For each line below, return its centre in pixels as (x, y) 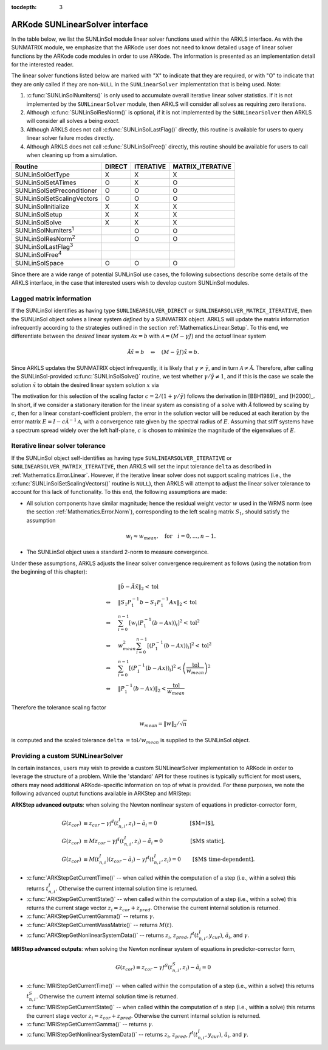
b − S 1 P (150, 603)
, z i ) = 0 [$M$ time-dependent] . (208, 860)
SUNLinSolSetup (39, 215)
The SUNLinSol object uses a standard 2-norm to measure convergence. (118, 552)
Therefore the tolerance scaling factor (59, 707)
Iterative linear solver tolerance (59, 446)
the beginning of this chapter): (49, 572)
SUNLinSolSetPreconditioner (56, 190)
